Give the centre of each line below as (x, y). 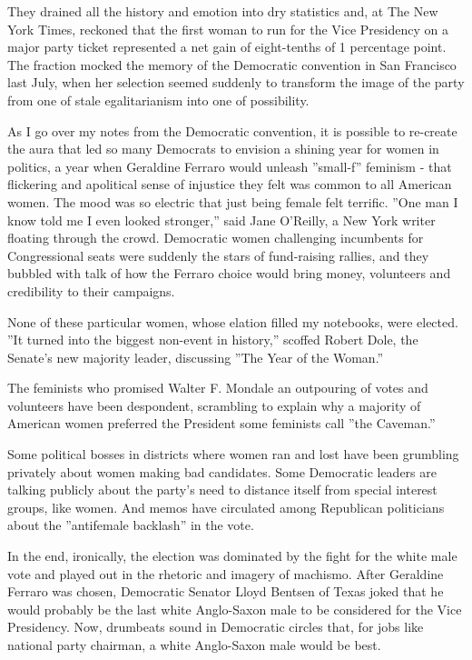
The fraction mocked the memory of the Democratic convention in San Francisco (232, 64)
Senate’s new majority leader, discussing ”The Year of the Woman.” (196, 357)
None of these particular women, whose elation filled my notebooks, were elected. (233, 321)
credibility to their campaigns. (91, 290)
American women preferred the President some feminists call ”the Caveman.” (221, 423)
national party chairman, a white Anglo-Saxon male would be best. (194, 645)
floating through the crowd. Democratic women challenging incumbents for (216, 238)
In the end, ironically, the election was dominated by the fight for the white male (232, 556)
